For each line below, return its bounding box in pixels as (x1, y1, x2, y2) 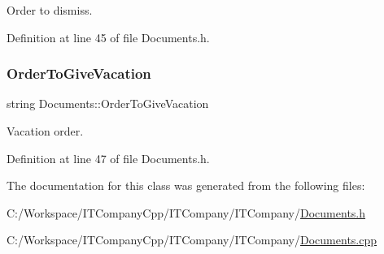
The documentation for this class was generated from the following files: (7, 177, 365, 194)
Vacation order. (7, 123, 84, 139)
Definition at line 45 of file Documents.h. (7, 28, 210, 45)
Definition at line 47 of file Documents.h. (7, 149, 210, 166)
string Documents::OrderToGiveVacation (7, 95, 209, 112)
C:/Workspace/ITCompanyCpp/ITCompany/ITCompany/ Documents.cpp (7, 231, 377, 248)
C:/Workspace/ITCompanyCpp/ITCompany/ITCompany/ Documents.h (7, 204, 366, 221)
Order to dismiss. (7, 2, 93, 18)
